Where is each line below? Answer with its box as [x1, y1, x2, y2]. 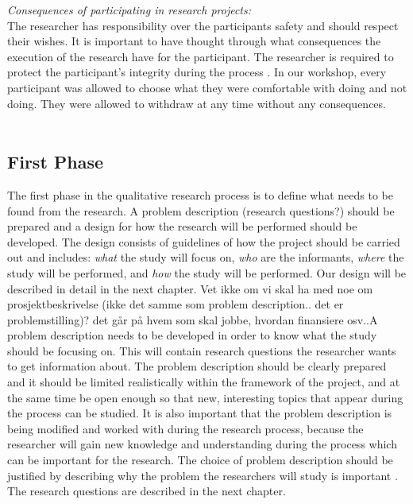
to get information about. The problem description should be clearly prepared [7, 358, 387, 374]
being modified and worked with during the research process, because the [7, 420, 364, 436]
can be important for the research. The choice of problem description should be [7, 452, 393, 468]
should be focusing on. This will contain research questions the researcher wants [7, 342, 396, 359]
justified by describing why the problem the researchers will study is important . [7, 467, 398, 483]
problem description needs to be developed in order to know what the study [7, 327, 377, 343]
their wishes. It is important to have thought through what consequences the [7, 33, 381, 49]
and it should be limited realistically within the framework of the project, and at [7, 374, 400, 390]
